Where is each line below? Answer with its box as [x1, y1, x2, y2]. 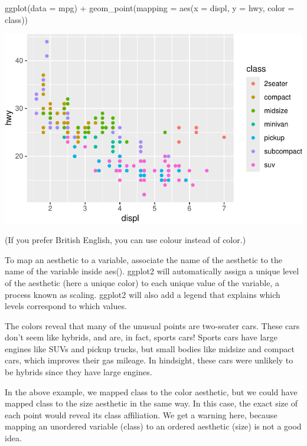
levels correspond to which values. [5, 300, 127, 312]
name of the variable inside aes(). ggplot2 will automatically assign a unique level [5, 265, 299, 277]
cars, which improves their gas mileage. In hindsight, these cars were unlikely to [5, 354, 293, 366]
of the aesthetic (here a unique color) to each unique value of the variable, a [5, 276, 279, 288]
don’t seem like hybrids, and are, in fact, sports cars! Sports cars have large [5, 331, 278, 343]
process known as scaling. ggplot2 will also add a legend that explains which [5, 288, 280, 300]
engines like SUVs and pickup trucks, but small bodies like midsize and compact [5, 342, 295, 355]
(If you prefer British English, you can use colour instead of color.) [5, 234, 246, 246]
